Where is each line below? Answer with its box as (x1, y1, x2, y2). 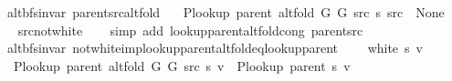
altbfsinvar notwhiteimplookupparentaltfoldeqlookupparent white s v (6, 38, 423, 57)
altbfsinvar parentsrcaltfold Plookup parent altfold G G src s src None (6, 3, 445, 21)
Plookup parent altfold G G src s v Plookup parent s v (13, 56, 351, 75)
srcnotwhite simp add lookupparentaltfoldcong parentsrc (17, 20, 363, 39)
